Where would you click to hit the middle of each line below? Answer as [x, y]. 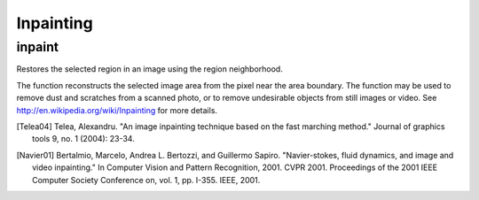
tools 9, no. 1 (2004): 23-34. [83, 139]
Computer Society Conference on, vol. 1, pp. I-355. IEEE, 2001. [146, 180]
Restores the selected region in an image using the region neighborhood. [149, 69]
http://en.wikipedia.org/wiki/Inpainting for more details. [117, 110]
